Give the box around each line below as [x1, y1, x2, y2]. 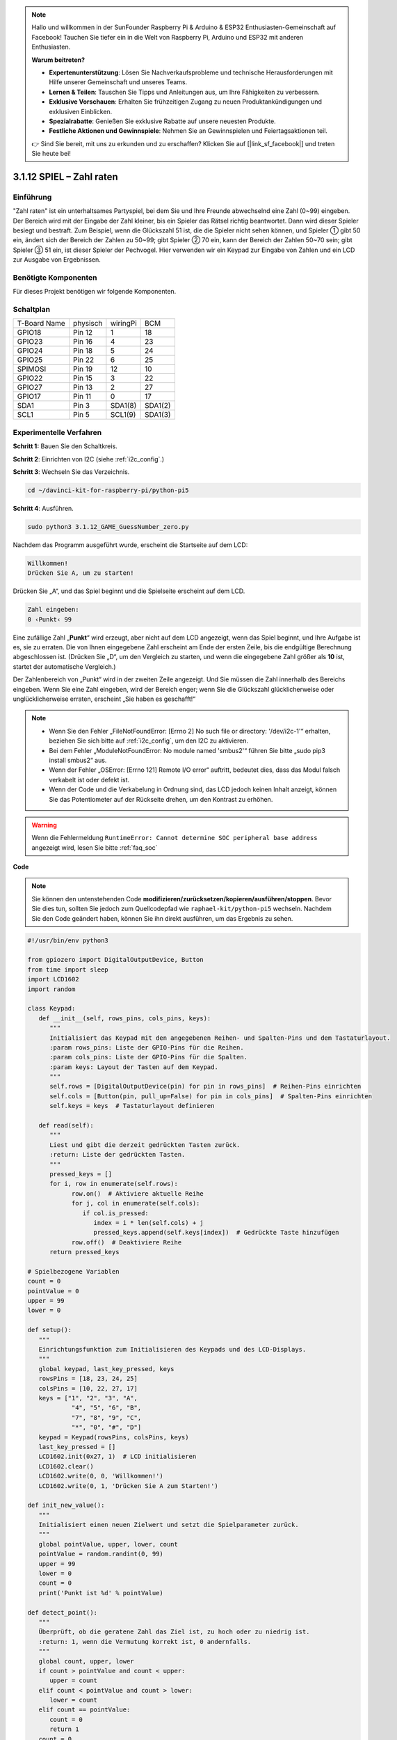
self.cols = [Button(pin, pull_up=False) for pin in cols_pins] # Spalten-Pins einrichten [49, 1092, 372, 1100]
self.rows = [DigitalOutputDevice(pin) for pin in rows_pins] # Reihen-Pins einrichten [49, 1082, 362, 1091]
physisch [73, 319, 103, 329]
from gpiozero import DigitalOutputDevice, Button [27, 956, 204, 964]
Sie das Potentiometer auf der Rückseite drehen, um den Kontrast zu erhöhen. [49, 795, 273, 803]
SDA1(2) [145, 401, 171, 411]
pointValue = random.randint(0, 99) [38, 1550, 163, 1558]
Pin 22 [73, 355, 94, 365]
